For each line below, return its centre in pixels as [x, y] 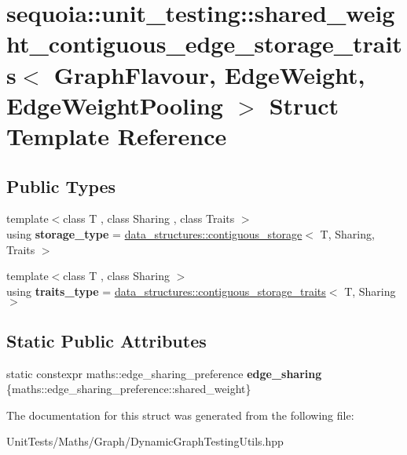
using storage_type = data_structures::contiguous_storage [154, 233]
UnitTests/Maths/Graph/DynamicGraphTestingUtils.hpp [145, 441]
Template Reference [117, 135]
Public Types [61, 186]
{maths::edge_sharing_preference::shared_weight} [129, 389]
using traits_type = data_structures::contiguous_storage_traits [166, 291]
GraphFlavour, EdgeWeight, [209, 74]
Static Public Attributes [106, 340]
